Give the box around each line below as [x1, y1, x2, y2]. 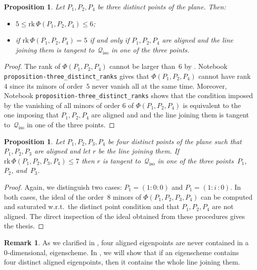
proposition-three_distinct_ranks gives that [4, 70, 149, 81]
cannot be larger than [109, 61, 175, 71]
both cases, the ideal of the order [4, 191, 104, 202]
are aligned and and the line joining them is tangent [91, 109, 249, 120]
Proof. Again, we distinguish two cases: [4, 182, 122, 192]
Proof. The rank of [4, 61, 60, 71]
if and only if [89, 35, 129, 45]
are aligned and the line [162, 35, 233, 45]
